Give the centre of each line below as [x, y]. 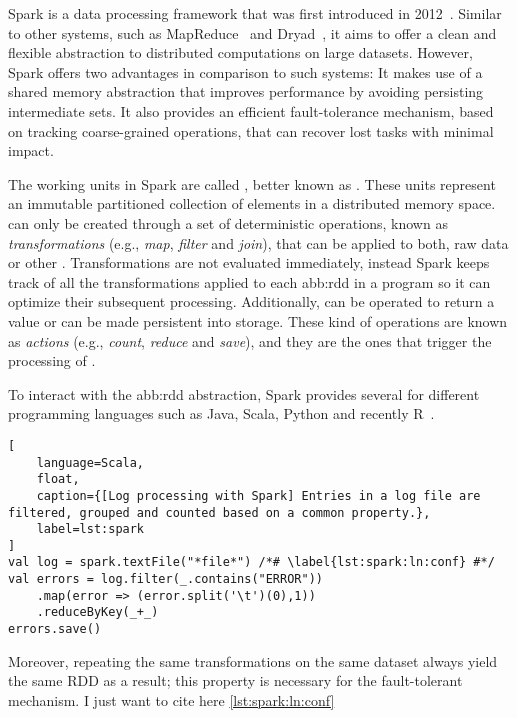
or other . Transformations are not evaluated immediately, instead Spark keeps [249, 262]
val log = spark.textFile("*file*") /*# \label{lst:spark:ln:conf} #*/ [251, 562]
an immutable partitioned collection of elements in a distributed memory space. [252, 203]
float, [58, 479]
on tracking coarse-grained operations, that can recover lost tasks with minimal [251, 130]
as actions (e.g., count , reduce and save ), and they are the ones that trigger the [250, 340]
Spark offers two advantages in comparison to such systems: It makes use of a [245, 71]
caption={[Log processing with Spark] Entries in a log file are [258, 495]
